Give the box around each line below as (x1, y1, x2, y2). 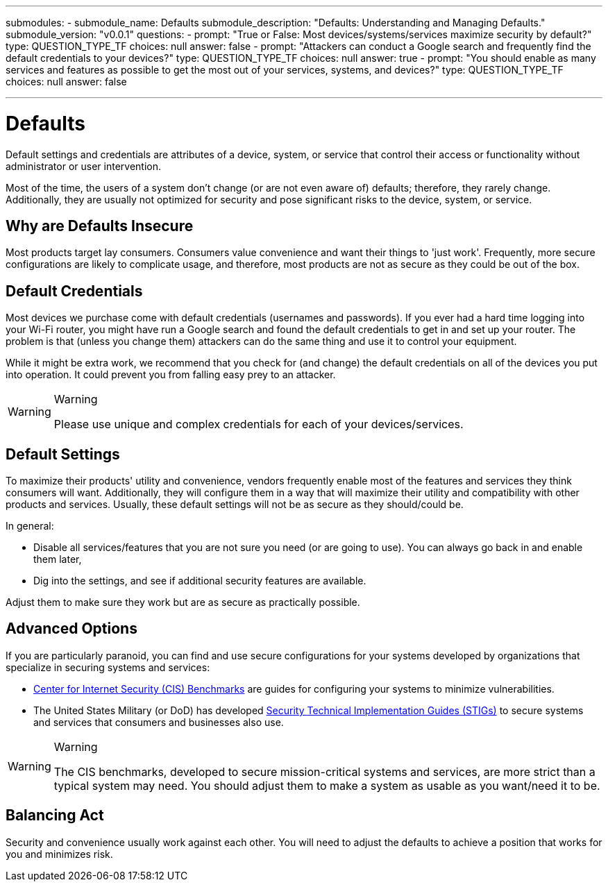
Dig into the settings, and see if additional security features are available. (33, 575, 366, 587)
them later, (33, 553, 82, 566)
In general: (6, 520, 54, 532)
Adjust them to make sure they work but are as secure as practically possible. (6, 596, 360, 609)
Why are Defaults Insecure (6, 217, 194, 235)
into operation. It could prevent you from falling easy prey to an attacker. (6, 369, 336, 381)
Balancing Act (6, 806, 104, 825)
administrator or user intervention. (6, 160, 161, 172)
